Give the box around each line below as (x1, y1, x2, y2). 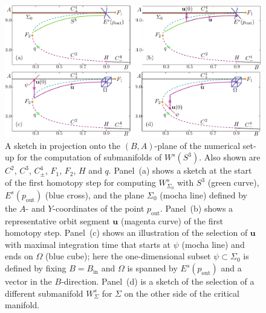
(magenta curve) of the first (120, 214, 223, 227)
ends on (5, 250, 33, 262)
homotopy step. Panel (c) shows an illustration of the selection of (5, 226, 248, 239)
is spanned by (127, 262, 178, 274)
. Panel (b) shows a (160, 201, 233, 214)
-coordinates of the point (53, 201, 144, 214)
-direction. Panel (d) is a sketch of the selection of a (61, 275, 255, 288)
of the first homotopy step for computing (5, 176, 156, 189)
